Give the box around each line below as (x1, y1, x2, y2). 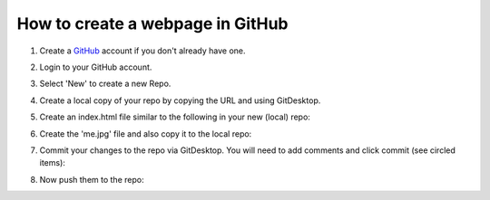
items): (39, 157, 65, 168)
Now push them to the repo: (39, 174, 144, 185)
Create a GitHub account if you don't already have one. (39, 45, 246, 56)
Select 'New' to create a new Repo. (39, 78, 171, 90)
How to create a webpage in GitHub (16, 14, 289, 33)
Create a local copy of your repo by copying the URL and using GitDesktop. (39, 95, 321, 106)
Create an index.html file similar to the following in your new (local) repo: (39, 111, 310, 122)
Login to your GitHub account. (39, 62, 152, 72)
